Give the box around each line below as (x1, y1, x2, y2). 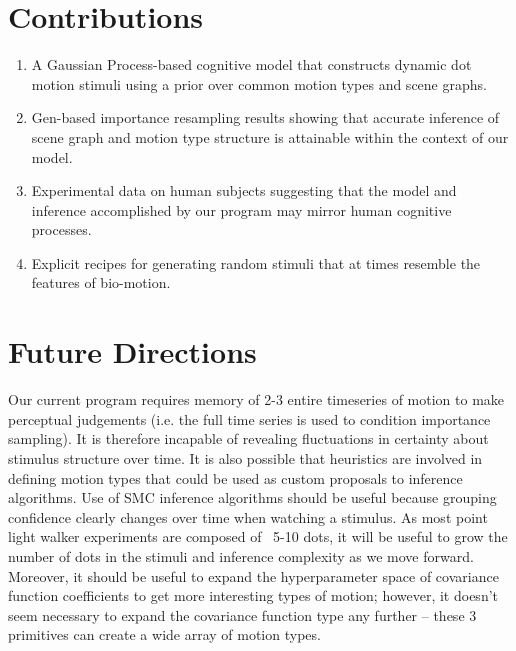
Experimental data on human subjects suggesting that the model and (31, 180, 457, 201)
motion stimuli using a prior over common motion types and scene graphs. (31, 73, 487, 94)
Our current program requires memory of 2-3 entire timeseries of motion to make (8, 389, 505, 410)
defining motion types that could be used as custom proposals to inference (8, 467, 463, 488)
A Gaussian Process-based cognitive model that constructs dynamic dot (31, 54, 472, 75)
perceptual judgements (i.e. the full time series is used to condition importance (8, 408, 491, 429)
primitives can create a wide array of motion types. (8, 624, 321, 645)
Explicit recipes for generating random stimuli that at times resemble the (31, 252, 481, 273)
